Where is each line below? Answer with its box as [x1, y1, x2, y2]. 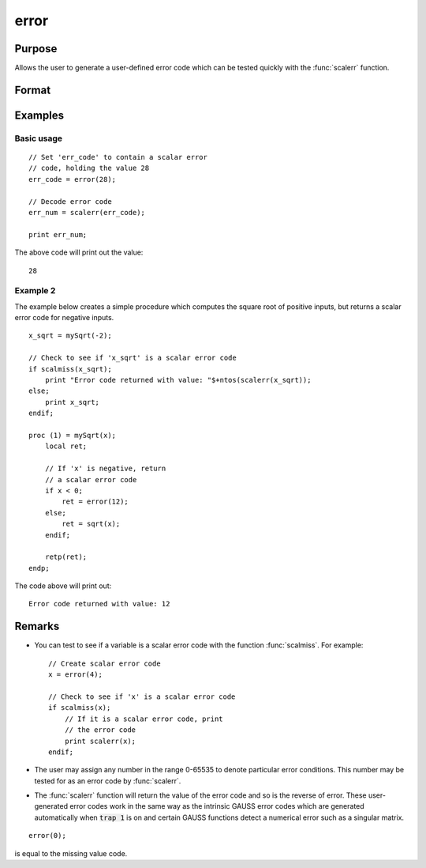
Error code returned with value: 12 [28, 599, 170, 609]
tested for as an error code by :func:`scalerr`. [34, 776, 181, 786]
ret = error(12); [62, 497, 129, 506]
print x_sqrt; [44, 398, 100, 406]
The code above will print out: [14, 581, 112, 591]
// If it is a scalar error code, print [64, 714, 224, 723]
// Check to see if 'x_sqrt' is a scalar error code [28, 353, 237, 363]
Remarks [14, 620, 60, 633]
